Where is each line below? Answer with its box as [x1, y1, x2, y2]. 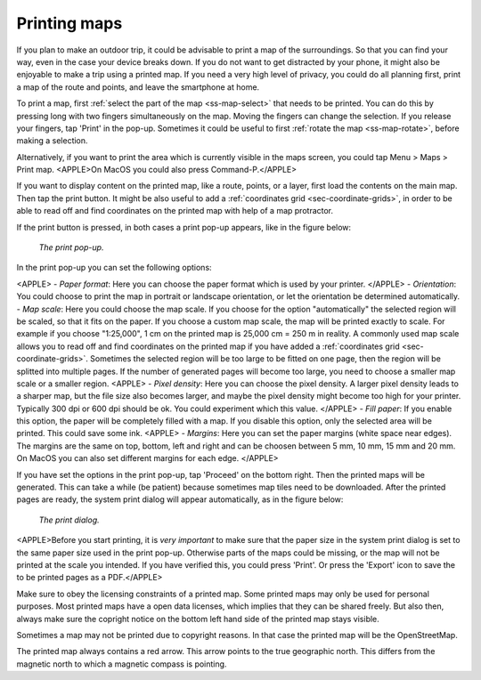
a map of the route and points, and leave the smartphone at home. [16, 81, 260, 93]
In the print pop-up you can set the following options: [16, 263, 213, 273]
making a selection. [16, 135, 88, 146]
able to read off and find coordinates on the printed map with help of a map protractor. [16, 206, 334, 216]
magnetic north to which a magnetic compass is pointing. [16, 659, 227, 669]
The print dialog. [38, 514, 100, 525]
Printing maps [16, 13, 123, 33]
